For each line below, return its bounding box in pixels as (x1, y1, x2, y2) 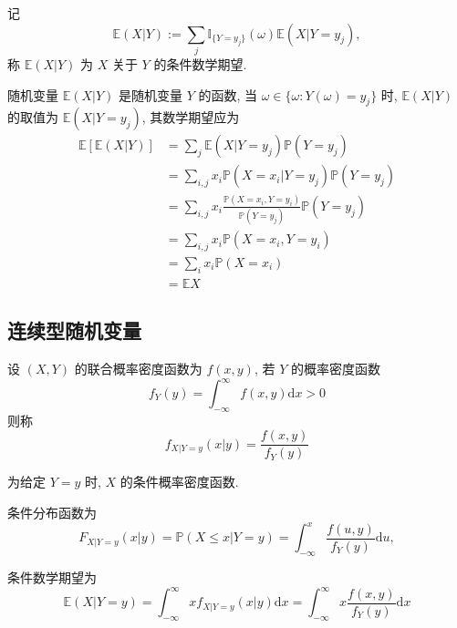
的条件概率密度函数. (119, 472, 239, 491)
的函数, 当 (198, 85, 258, 104)
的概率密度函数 (290, 358, 380, 377)
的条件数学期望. (153, 54, 247, 73)
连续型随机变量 (7, 316, 141, 345)
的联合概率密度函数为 (74, 358, 203, 377)
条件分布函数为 (7, 503, 97, 522)
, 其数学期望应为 (141, 108, 240, 127)
